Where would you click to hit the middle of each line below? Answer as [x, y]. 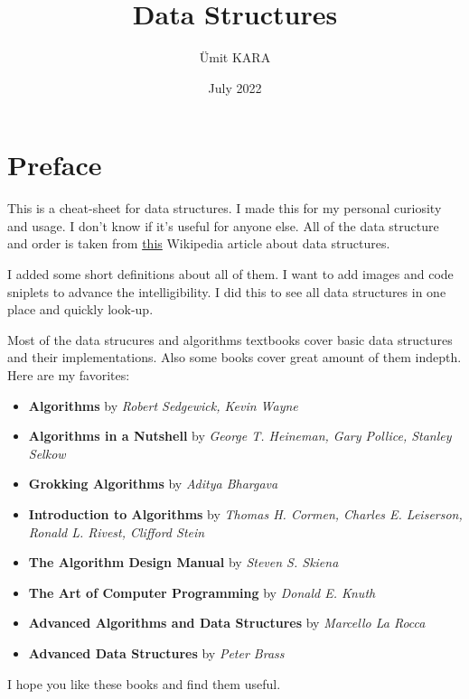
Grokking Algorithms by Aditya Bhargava [153, 484]
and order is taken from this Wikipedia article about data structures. [199, 243]
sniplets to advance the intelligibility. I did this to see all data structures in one [227, 291]
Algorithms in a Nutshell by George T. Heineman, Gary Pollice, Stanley [240, 436]
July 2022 [235, 87]
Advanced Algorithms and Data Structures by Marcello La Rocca [227, 623]
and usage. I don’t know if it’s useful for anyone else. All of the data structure [223, 225]
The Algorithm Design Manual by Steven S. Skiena [183, 562]
